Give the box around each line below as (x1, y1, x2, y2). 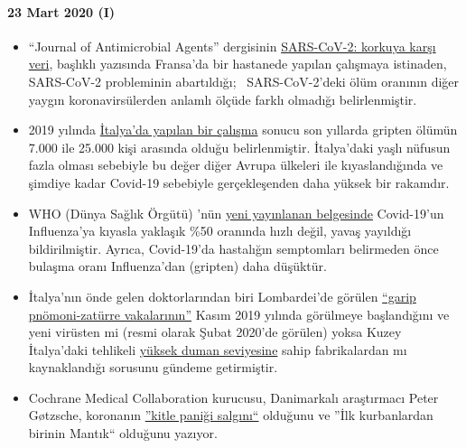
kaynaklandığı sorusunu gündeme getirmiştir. (28, 358, 278, 377)
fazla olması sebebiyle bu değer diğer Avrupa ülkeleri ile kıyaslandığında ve (28, 155, 443, 174)
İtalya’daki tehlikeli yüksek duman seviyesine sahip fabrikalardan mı (28, 340, 407, 359)
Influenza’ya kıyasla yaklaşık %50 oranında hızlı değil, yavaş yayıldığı (28, 221, 412, 240)
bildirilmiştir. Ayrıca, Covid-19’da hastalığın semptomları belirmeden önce (28, 238, 439, 257)
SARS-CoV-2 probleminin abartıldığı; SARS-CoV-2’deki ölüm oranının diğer (28, 71, 460, 90)
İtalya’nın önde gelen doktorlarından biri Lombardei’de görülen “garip (28, 286, 416, 305)
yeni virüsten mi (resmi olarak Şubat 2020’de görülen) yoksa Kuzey (28, 322, 402, 341)
